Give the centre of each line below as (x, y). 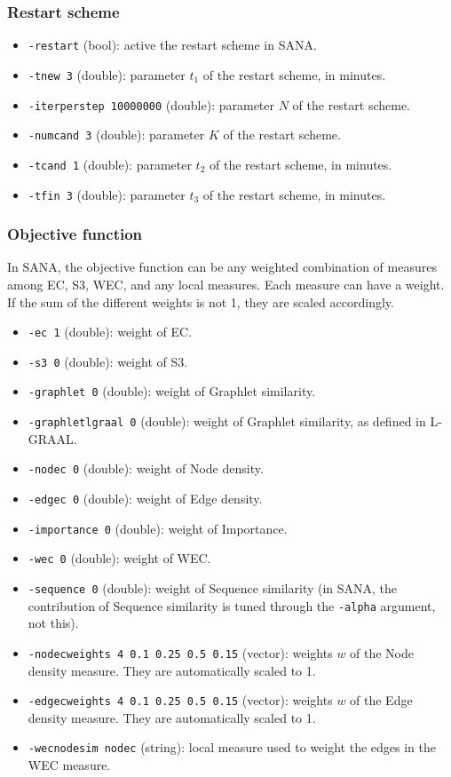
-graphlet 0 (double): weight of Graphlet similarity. (172, 391)
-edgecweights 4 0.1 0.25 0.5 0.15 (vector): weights (180, 700)
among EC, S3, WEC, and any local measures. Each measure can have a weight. (226, 284)
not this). (53, 623)
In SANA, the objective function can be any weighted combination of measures (222, 267)
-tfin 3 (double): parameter (107, 194)
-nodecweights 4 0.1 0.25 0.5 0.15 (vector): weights (180, 652)
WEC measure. (69, 765)
